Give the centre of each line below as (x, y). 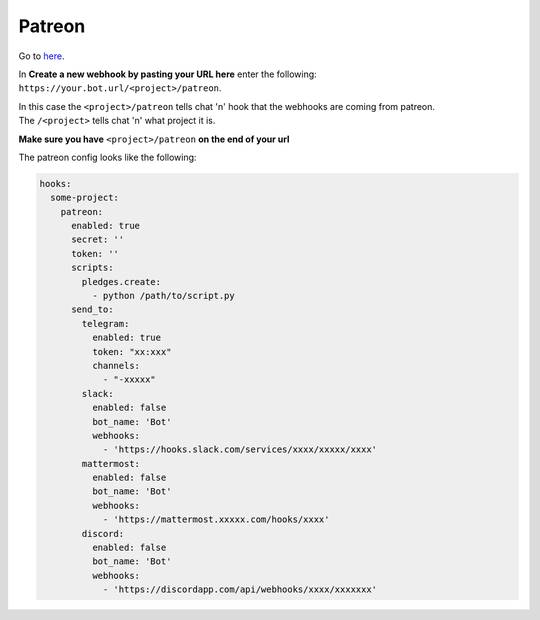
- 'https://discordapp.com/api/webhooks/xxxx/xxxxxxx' (240, 589)
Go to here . (41, 56)
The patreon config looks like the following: (107, 157)
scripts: (92, 268)
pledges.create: (121, 281)
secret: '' (98, 239)
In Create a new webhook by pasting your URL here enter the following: (167, 74)
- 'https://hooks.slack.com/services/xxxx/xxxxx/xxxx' (240, 449)
